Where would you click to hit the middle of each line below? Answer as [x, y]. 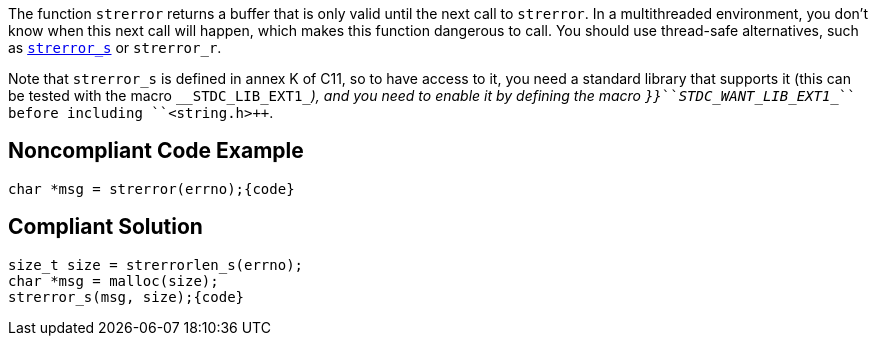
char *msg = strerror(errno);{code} [151, 188]
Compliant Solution [105, 227]
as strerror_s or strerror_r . [115, 47]
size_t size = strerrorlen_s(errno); [156, 264]
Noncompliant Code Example [156, 151]
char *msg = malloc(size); [113, 280]
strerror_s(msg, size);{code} [126, 296]
